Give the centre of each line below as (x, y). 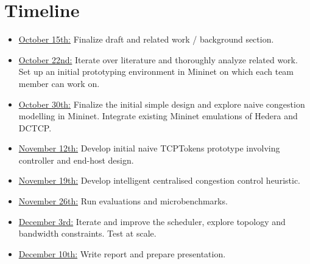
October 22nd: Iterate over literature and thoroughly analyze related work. (158, 59)
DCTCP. (35, 127)
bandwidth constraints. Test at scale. (87, 233)
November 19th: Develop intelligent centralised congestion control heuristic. (159, 180)
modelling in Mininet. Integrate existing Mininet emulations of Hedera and (158, 116)
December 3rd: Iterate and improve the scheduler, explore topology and (152, 221)
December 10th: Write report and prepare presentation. (122, 253)
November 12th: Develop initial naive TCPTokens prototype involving (149, 148)
